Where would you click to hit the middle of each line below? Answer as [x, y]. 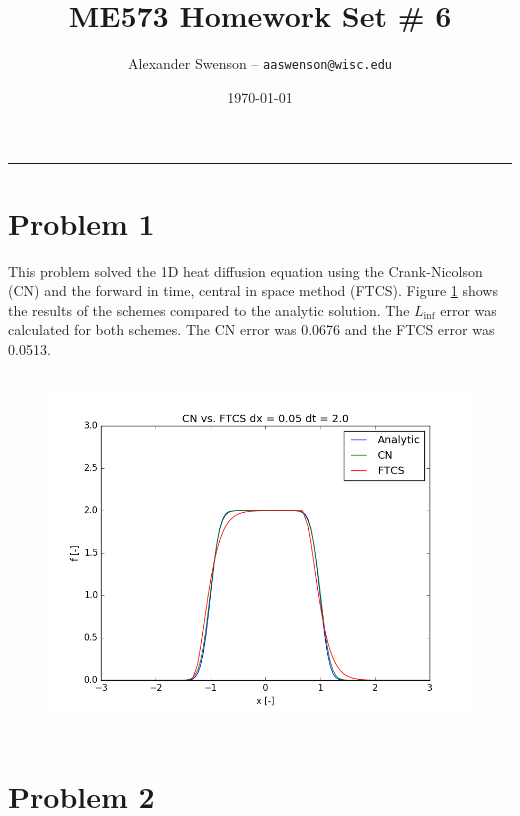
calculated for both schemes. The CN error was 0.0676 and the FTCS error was [251, 329]
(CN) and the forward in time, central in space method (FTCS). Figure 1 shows [253, 290]
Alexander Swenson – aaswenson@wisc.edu [260, 63]
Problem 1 [81, 222]
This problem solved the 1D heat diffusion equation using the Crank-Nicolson [245, 270]
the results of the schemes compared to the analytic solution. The [209, 309]
